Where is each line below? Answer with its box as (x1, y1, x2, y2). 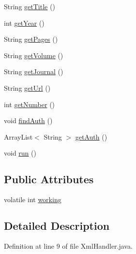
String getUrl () (4, 82, 51, 93)
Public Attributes (4, 172, 94, 187)
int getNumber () (4, 99, 55, 109)
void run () (4, 148, 36, 158)
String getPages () (4, 34, 58, 44)
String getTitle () (4, 1, 55, 11)
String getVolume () (4, 50, 63, 60)
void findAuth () (4, 115, 53, 126)
